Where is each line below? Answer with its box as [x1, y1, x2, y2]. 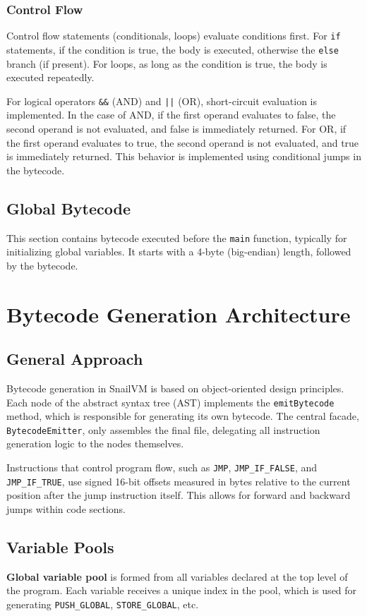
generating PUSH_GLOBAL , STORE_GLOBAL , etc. [6, 596, 199, 611]
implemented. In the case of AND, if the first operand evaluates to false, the [6, 107, 336, 122]
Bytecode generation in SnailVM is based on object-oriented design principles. [6, 380, 344, 395]
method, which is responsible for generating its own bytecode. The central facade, [6, 409, 359, 423]
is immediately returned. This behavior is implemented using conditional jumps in [6, 149, 361, 164]
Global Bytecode [6, 197, 131, 219]
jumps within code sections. [6, 501, 126, 516]
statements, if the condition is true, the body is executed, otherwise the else [6, 42, 339, 56]
